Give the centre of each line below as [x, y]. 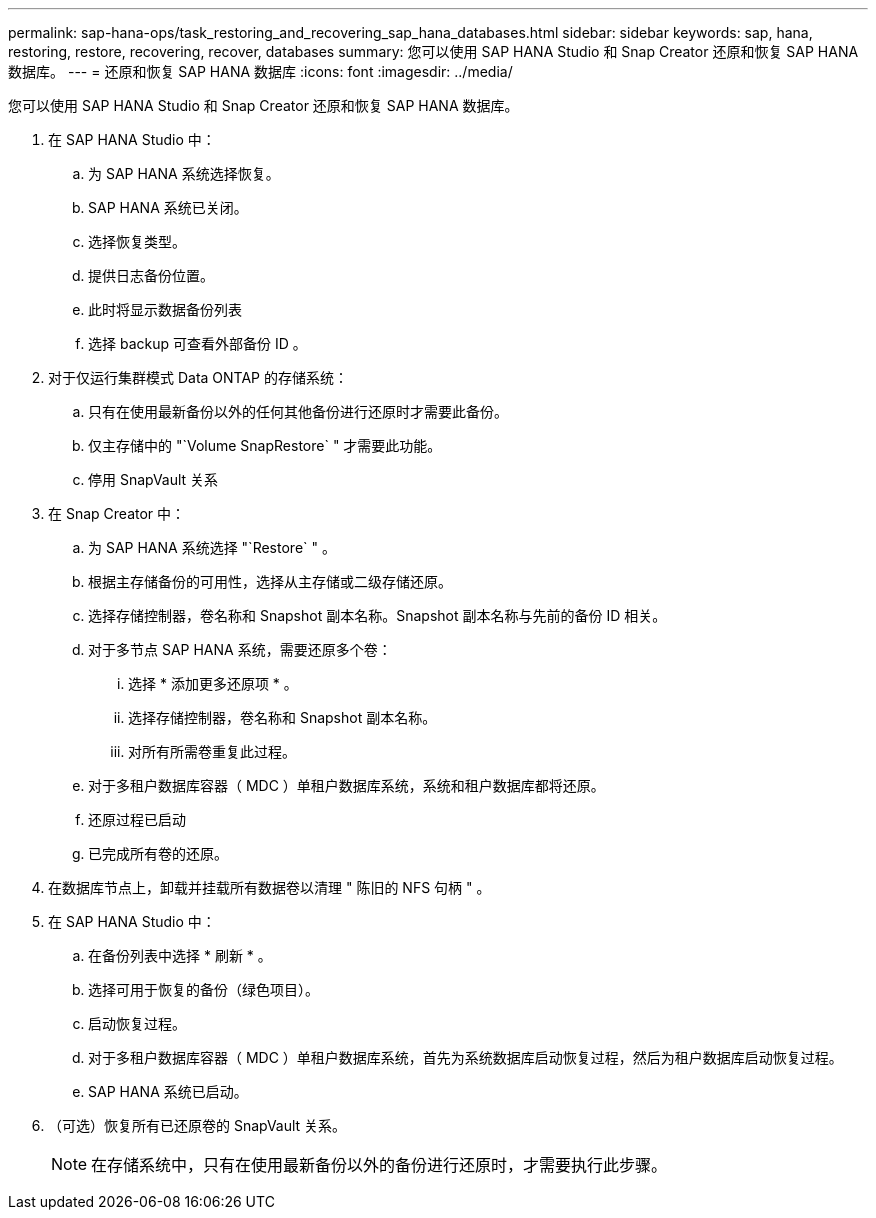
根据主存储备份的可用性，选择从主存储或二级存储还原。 [270, 581]
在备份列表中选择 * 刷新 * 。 [180, 955]
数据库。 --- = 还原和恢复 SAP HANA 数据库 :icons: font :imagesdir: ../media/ [260, 71]
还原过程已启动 [137, 819]
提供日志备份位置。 [151, 275]
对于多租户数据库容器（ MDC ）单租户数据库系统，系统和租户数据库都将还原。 [346, 785]
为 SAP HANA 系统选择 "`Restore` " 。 [212, 547]
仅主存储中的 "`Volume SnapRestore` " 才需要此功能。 [265, 445]
